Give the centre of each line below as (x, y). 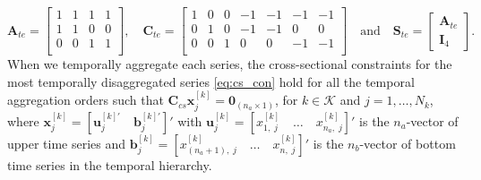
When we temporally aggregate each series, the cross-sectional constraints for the (230, 64)
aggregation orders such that (86, 100)
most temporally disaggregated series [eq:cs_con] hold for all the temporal (211, 81)
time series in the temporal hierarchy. (110, 164)
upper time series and (67, 143)
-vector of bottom (408, 143)
